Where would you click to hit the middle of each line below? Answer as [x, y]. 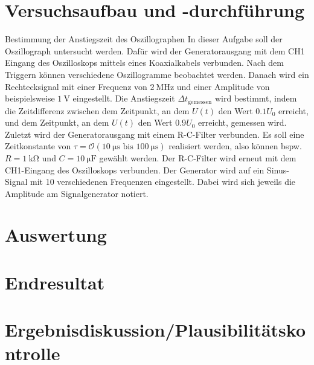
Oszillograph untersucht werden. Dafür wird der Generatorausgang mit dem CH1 [155, 50]
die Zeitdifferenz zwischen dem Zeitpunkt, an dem [97, 110]
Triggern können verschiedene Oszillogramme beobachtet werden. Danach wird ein [157, 74]
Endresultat [55, 282]
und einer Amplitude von [223, 86]
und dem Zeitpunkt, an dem [57, 122]
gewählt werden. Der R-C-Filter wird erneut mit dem [198, 157]
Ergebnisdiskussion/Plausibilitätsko [155, 330]
